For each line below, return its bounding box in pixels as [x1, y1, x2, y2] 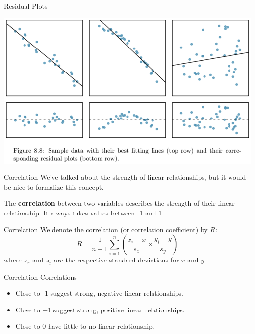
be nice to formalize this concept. [4, 181, 104, 191]
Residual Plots [4, 1, 48, 11]
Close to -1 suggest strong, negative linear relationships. [15, 288, 183, 298]
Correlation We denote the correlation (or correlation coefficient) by [4, 224, 208, 234]
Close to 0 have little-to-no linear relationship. [15, 321, 154, 331]
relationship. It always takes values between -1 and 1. [4, 207, 164, 217]
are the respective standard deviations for [54, 255, 179, 265]
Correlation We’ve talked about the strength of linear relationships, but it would [4, 172, 246, 182]
